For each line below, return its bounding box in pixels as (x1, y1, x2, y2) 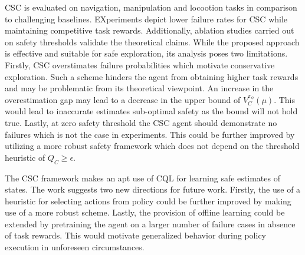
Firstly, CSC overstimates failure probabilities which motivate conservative (5, 58, 275, 71)
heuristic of (5, 151, 45, 163)
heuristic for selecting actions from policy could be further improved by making (5, 194, 291, 207)
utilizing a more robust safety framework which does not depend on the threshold (5, 140, 300, 152)
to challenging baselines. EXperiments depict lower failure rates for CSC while (5, 12, 288, 25)
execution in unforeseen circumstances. (5, 241, 145, 253)
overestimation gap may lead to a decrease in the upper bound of (5, 93, 241, 105)
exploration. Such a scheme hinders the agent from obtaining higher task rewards (5, 70, 299, 82)
